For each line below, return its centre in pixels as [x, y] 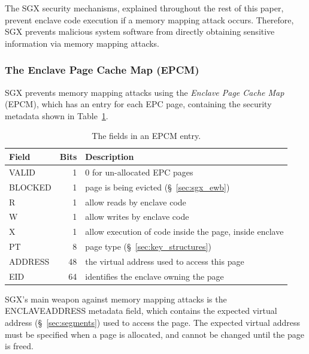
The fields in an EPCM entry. [146, 136]
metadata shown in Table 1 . [57, 115]
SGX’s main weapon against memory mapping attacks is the [116, 299]
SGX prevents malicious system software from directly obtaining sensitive [140, 31]
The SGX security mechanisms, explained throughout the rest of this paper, [144, 8]
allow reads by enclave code [136, 202]
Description [110, 156]
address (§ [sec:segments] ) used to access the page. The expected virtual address [152, 322]
